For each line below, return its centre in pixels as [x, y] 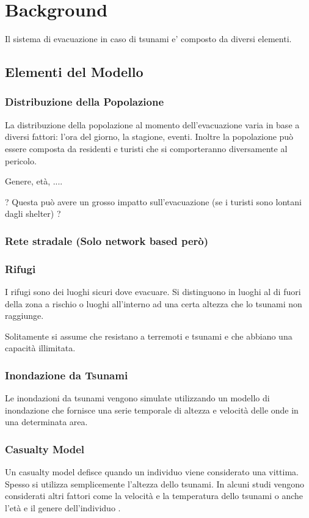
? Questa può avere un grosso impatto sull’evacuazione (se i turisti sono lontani [153, 201]
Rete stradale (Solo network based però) [107, 240]
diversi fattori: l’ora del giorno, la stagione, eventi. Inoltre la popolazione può [149, 137]
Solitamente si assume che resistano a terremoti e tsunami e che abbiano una [149, 336]
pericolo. [21, 160]
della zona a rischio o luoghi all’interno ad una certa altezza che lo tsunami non [154, 303]
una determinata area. [46, 422]
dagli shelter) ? [33, 213]
